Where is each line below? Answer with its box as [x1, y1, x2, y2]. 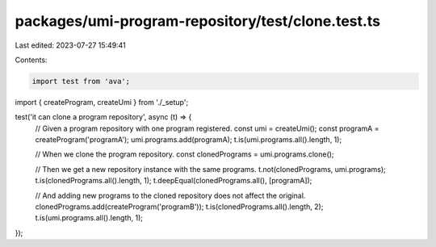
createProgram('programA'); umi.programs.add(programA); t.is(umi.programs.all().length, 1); [35, 135, 342, 144]
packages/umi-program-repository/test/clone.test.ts [15, 12, 381, 30]
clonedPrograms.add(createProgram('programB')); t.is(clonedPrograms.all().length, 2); [35, 202, 324, 211]
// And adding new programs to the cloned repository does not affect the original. [35, 190, 306, 200]
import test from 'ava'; [31, 77, 131, 86]
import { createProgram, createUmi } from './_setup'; [15, 97, 189, 107]
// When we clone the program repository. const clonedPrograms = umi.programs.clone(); [35, 149, 334, 159]
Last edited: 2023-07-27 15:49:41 [15, 40, 127, 50]
